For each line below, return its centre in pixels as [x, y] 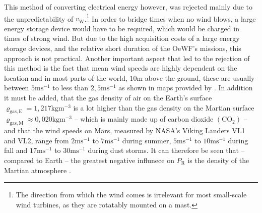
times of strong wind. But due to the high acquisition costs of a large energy [122, 38]
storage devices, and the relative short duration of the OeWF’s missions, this [123, 48]
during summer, [147, 140]
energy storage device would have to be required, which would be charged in [122, 28]
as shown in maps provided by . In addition [186, 88]
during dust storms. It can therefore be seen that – [166, 150]
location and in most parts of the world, [66, 77]
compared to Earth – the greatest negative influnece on [89, 160]
